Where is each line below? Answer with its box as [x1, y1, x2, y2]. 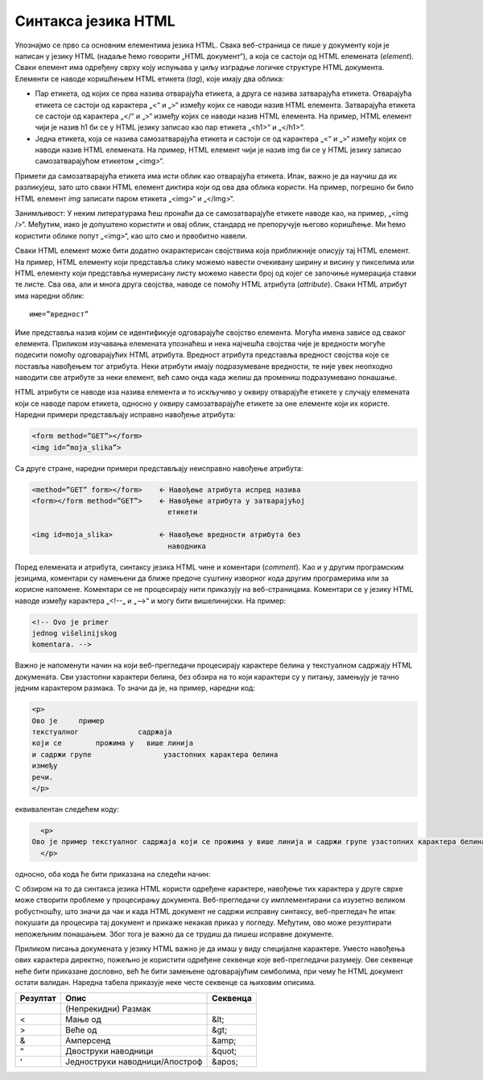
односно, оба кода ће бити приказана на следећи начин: [14, 869, 211, 879]
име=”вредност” [29, 310, 89, 319]
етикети [167, 507, 198, 517]
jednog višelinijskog [31, 629, 118, 638]
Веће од [65, 1024, 97, 1035]
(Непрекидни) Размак [65, 1003, 151, 1014]
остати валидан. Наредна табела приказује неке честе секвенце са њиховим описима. [14, 978, 316, 987]
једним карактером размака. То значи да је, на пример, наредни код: [14, 683, 255, 693]
